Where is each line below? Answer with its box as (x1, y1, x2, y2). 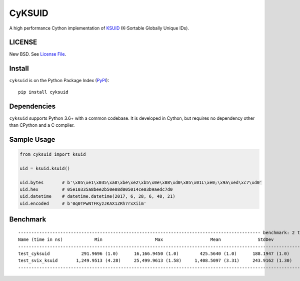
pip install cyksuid (18, 89, 68, 95)
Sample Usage (9, 135, 55, 144)
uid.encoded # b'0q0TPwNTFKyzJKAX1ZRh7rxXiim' (19, 200, 147, 206)
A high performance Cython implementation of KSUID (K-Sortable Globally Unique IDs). (9, 25, 189, 31)
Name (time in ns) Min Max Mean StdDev (18, 237, 274, 242)
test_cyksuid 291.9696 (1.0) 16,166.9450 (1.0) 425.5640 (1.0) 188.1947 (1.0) (18, 250, 290, 256)
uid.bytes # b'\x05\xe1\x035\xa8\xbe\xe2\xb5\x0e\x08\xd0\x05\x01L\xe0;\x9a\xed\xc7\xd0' (19, 179, 262, 185)
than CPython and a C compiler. (9, 122, 75, 128)
